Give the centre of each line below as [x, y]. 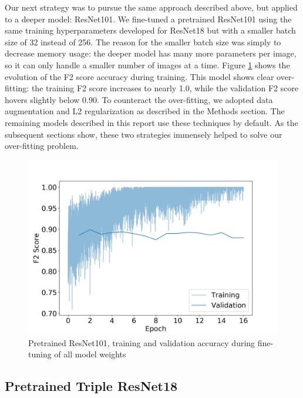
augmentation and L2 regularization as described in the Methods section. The [145, 111]
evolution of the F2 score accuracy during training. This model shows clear [139, 76]
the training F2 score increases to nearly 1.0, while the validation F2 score [165, 88]
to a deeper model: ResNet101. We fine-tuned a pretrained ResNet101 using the [148, 19]
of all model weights [90, 354]
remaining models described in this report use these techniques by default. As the [151, 122]
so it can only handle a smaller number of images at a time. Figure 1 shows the [147, 64]
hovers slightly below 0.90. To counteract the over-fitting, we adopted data [139, 99]
